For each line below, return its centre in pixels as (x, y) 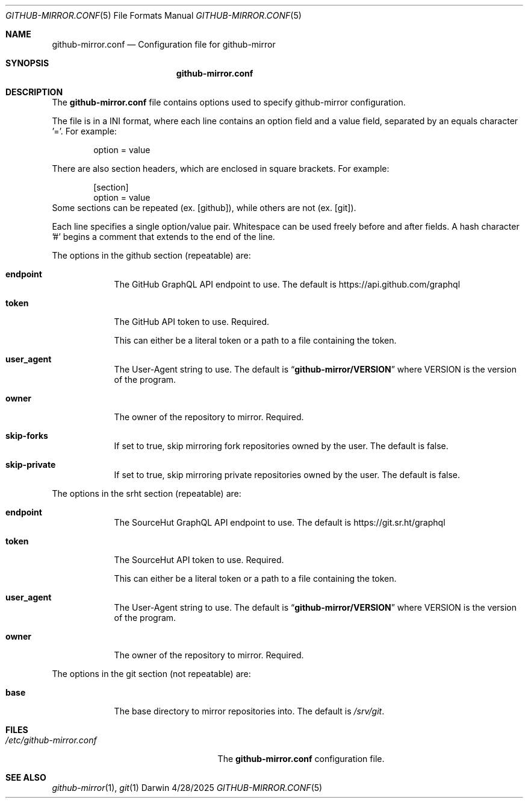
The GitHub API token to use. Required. (192, 322)
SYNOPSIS (27, 63)
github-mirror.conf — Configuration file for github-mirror (164, 44)
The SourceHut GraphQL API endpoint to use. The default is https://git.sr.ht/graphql (280, 522)
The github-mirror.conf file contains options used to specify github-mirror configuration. (229, 102)
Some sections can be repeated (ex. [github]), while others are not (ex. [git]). (204, 208)
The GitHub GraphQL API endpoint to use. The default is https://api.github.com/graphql (287, 284)
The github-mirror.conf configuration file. (301, 759)
